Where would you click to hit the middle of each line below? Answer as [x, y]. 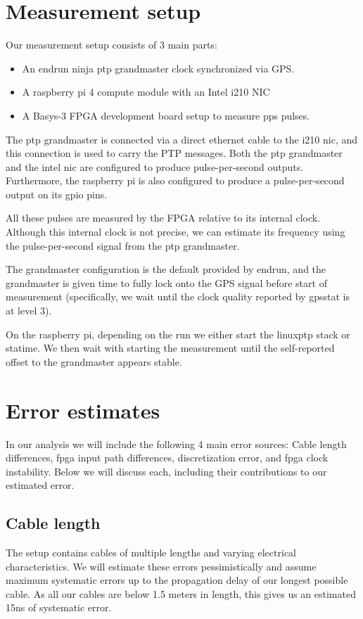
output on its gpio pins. [57, 194]
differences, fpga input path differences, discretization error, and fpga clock [167, 458]
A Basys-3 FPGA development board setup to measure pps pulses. [166, 115]
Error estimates [83, 410]
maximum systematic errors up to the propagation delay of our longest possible [177, 580]
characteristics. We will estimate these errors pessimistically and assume [161, 566]
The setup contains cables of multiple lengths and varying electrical [151, 553]
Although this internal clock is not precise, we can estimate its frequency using [176, 232]
